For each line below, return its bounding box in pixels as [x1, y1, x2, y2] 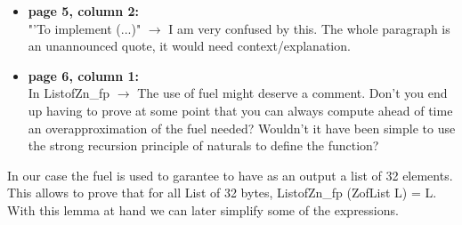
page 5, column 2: [28, 2, 140, 20]
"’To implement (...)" [28, 19, 142, 37]
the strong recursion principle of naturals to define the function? [28, 136, 379, 155]
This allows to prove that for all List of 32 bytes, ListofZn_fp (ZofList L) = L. [7, 183, 437, 202]
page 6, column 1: [28, 66, 140, 84]
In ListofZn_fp [28, 84, 110, 102]
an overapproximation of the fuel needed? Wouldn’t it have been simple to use [28, 118, 456, 137]
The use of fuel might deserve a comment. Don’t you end [137, 84, 448, 102]
